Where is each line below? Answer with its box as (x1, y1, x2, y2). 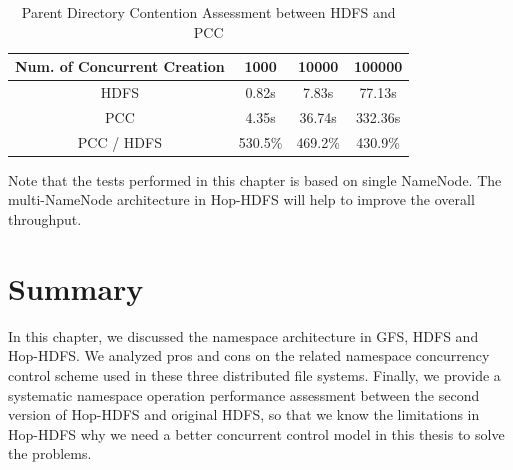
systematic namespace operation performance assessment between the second (8, 384, 480, 405)
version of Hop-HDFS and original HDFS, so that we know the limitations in (8, 404, 480, 425)
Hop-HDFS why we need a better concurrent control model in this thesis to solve (8, 423, 505, 444)
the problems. (8, 443, 92, 464)
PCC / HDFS (77, 131, 162, 152)
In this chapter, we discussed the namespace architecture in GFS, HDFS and (8, 325, 479, 346)
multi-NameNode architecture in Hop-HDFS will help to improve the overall (8, 189, 475, 210)
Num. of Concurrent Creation (15, 56, 225, 77)
